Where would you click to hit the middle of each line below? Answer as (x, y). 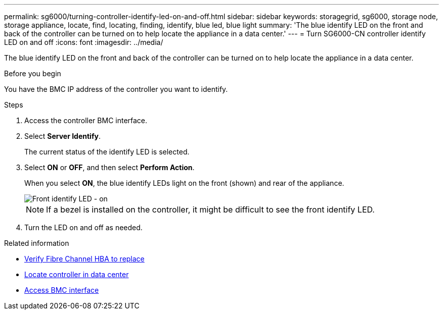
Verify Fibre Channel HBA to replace (84, 259)
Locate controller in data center (77, 274)
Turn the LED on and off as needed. (83, 227)
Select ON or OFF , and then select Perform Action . (109, 167)
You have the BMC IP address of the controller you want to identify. (116, 89)
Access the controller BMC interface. (86, 120)
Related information (37, 243)
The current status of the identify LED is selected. (107, 152)
